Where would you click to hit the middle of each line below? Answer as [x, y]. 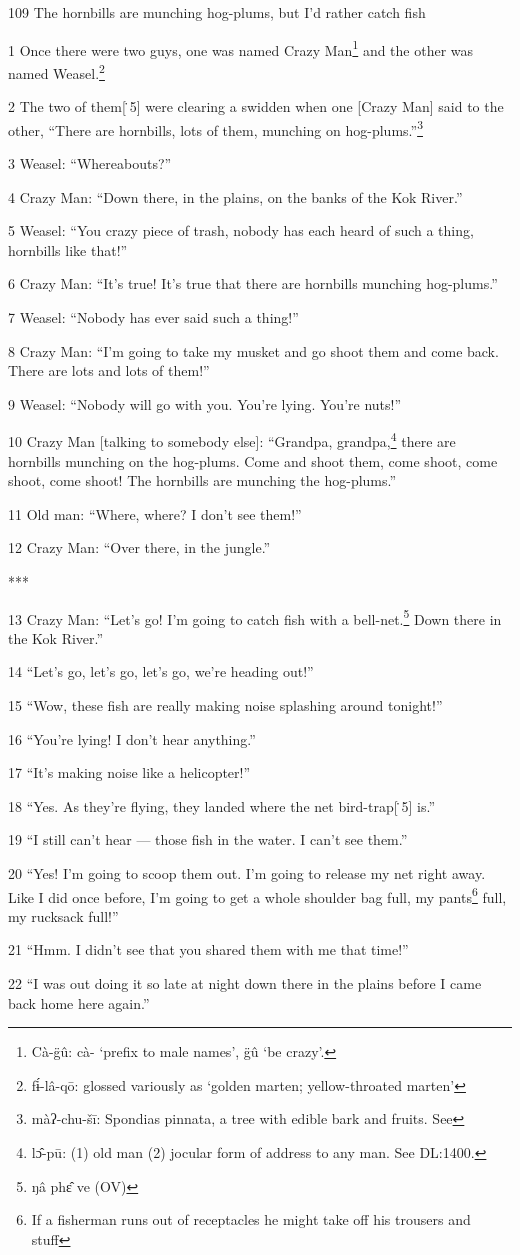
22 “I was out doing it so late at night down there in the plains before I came [245, 982]
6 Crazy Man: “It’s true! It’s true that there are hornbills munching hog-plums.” [253, 283]
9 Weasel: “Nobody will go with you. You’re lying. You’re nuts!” [205, 403]
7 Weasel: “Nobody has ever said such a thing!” [153, 316]
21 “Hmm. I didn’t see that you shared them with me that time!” [208, 949]
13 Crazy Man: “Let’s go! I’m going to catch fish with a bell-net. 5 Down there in [255, 617]
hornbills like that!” [68, 249]
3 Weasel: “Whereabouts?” [90, 162]
